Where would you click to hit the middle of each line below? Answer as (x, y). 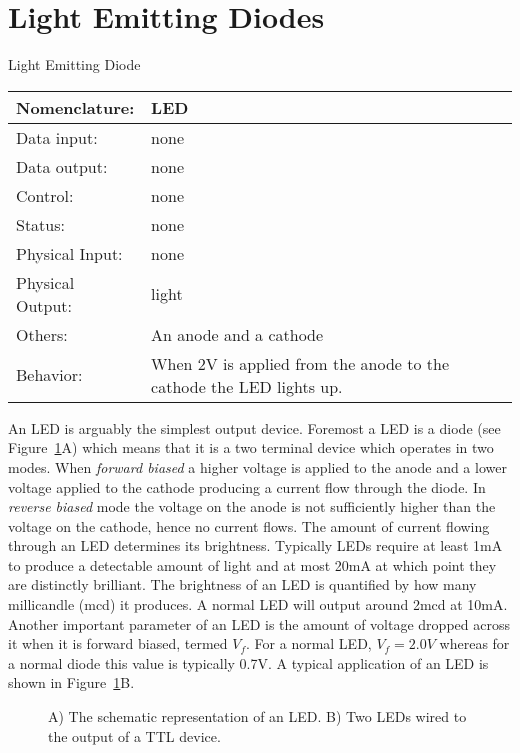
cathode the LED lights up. (247, 386)
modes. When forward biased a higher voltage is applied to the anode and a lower (257, 466)
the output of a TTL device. (134, 735)
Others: (42, 334)
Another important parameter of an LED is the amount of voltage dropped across (259, 623)
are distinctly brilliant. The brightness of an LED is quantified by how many (242, 584)
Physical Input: (69, 253)
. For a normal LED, (309, 643)
